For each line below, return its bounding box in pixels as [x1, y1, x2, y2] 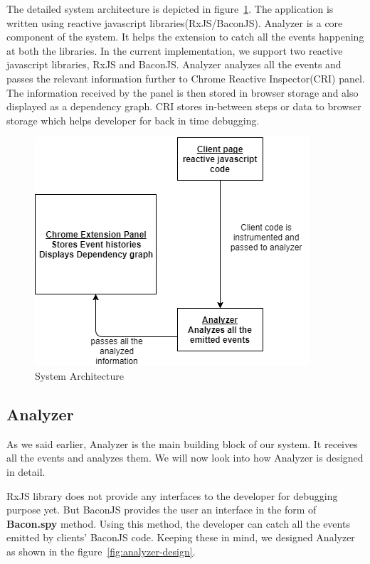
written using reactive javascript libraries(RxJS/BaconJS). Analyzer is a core [6, 15, 343, 30]
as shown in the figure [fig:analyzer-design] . [6, 543, 196, 558]
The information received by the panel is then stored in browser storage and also [6, 85, 359, 100]
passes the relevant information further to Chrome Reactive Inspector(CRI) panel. [6, 70, 365, 85]
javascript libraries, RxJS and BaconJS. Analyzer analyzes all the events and [6, 57, 342, 72]
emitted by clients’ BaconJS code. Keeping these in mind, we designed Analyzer [6, 530, 355, 545]
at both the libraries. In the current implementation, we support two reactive [6, 43, 343, 58]
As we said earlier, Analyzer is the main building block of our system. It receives [6, 436, 358, 451]
